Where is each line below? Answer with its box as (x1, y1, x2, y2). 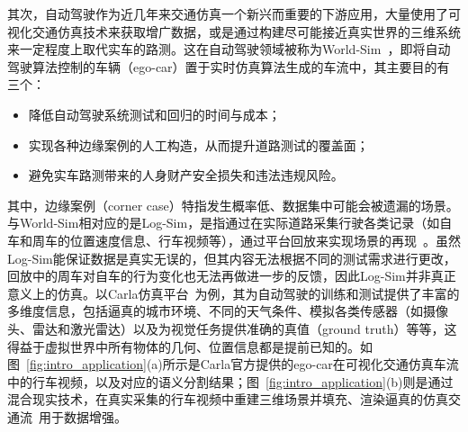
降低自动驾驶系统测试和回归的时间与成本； (28, 104, 281, 123)
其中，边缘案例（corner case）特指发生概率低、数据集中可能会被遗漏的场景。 (7, 195, 459, 214)
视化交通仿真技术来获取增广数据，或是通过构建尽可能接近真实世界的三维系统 (7, 22, 461, 40)
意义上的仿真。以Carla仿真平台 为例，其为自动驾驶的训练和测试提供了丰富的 (7, 283, 460, 302)
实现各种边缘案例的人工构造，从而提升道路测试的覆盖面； (28, 135, 369, 154)
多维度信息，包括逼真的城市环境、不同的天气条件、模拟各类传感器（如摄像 (7, 301, 448, 320)
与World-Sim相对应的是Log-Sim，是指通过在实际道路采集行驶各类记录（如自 (7, 213, 453, 232)
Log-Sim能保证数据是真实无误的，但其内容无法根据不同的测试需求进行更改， (7, 248, 456, 267)
